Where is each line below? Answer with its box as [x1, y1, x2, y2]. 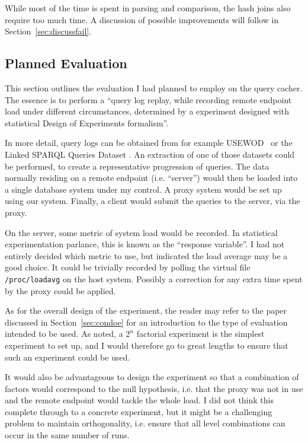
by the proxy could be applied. [5, 284, 116, 297]
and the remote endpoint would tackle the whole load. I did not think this [5, 394, 274, 406]
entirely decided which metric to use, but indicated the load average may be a [5, 249, 288, 262]
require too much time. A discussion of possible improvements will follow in [5, 13, 279, 26]
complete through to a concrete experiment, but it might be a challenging [5, 405, 272, 417]
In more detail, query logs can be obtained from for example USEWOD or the [5, 136, 293, 149]
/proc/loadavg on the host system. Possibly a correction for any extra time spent [5, 272, 303, 285]
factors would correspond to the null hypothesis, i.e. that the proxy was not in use [5, 382, 303, 394]
